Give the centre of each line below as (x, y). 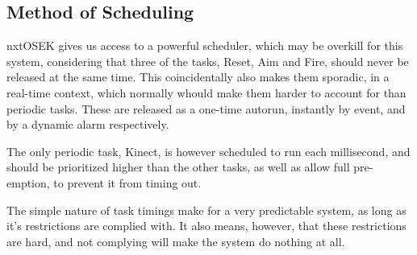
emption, (28, 182)
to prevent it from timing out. (127, 182)
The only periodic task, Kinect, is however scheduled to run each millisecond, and (208, 151)
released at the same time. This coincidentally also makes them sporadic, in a (198, 77)
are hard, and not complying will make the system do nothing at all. (176, 241)
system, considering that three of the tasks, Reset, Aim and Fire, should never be (208, 61)
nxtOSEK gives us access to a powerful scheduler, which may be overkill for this (205, 45)
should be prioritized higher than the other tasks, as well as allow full (178, 167)
